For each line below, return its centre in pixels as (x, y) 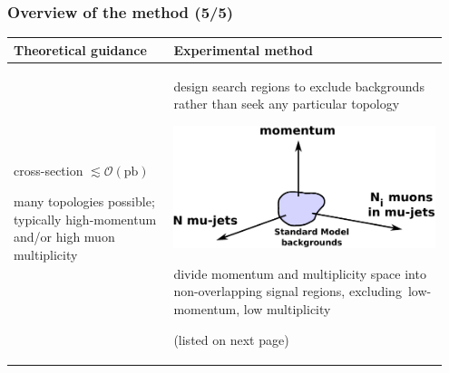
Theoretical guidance (80, 49)
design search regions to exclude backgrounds (299, 86)
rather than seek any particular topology (287, 104)
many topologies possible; (84, 201)
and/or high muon (64, 237)
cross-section (49, 171)
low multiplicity (287, 309)
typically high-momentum (85, 219)
